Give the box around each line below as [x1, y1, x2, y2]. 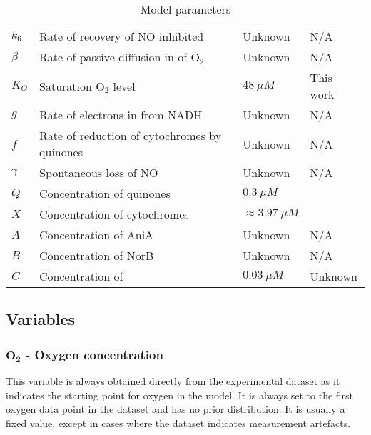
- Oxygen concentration [25, 345, 163, 363]
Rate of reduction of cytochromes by [39, 127, 222, 144]
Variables [6, 308, 76, 330]
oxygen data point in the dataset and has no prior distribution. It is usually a [6, 401, 345, 416]
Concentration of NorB [39, 247, 154, 264]
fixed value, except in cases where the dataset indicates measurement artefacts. [6, 415, 351, 430]
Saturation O [39, 77, 105, 94]
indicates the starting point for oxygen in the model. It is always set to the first [6, 387, 354, 402]
